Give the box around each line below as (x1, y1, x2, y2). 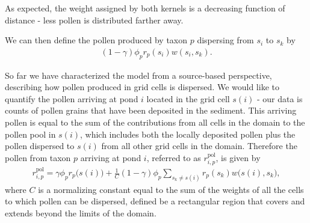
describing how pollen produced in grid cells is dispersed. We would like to (5, 81, 279, 93)
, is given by (215, 151, 261, 163)
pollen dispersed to (5, 139, 75, 152)
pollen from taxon (5, 151, 71, 163)
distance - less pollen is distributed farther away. (5, 13, 184, 26)
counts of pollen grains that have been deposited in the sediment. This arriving (5, 104, 297, 117)
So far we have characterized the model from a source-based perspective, (5, 69, 272, 81)
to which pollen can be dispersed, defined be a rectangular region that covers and (5, 195, 305, 207)
